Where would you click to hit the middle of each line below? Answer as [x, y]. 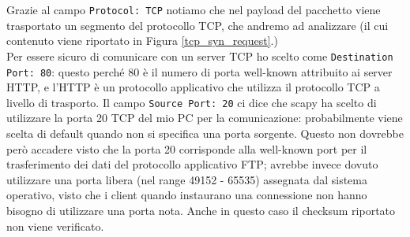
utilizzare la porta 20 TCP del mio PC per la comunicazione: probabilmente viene [205, 118]
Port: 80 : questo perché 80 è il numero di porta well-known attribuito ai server [199, 71]
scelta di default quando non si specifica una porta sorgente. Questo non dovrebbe [205, 133]
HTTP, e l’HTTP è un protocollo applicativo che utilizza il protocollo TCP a [193, 87]
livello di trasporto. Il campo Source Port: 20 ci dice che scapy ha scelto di [192, 102]
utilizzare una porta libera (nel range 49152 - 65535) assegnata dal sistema [187, 179]
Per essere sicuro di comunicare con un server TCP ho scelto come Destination [200, 56]
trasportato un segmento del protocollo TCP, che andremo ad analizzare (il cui [197, 25]
